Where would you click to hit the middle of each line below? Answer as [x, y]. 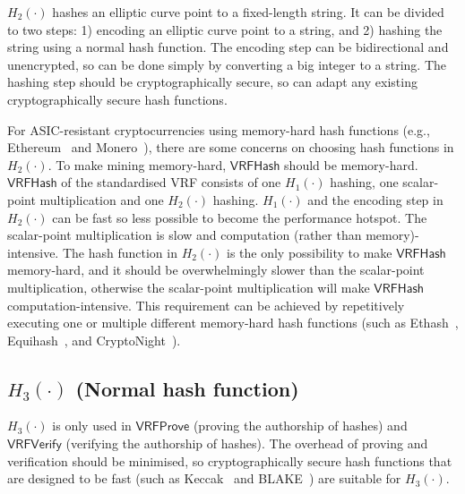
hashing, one [364, 182]
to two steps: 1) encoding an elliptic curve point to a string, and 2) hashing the [225, 29]
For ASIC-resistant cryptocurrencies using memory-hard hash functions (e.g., [219, 129]
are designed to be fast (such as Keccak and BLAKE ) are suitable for [204, 478]
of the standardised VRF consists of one [171, 182]
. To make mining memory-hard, [137, 164]
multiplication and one [102, 199]
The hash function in [120, 252]
